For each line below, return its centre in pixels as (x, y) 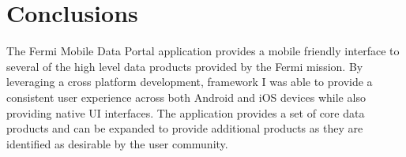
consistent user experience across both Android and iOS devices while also (186, 97)
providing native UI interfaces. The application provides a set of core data (186, 112)
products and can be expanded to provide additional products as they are (185, 128)
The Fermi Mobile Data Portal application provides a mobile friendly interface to (203, 51)
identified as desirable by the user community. (117, 143)
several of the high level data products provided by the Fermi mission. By (185, 66)
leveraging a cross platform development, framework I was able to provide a (190, 82)
